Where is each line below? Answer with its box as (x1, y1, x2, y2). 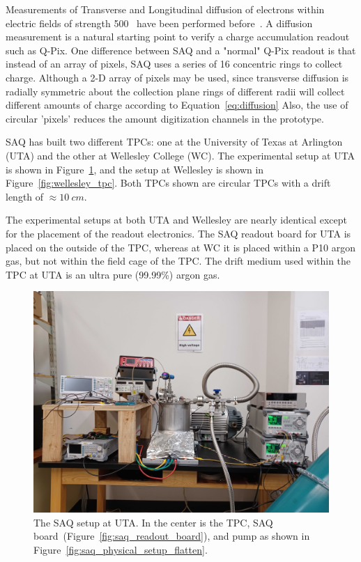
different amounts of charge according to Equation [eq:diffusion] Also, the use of (6, 97, 348, 112)
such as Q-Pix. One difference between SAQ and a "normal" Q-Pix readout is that (6, 42, 356, 57)
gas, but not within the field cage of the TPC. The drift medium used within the (6, 253, 351, 268)
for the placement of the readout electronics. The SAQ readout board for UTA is (6, 226, 351, 240)
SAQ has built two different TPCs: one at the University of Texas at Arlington (6, 134, 343, 149)
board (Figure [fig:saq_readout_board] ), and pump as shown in (33, 529, 310, 543)
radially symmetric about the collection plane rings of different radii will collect (6, 84, 345, 98)
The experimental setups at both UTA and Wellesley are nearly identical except (6, 212, 347, 227)
